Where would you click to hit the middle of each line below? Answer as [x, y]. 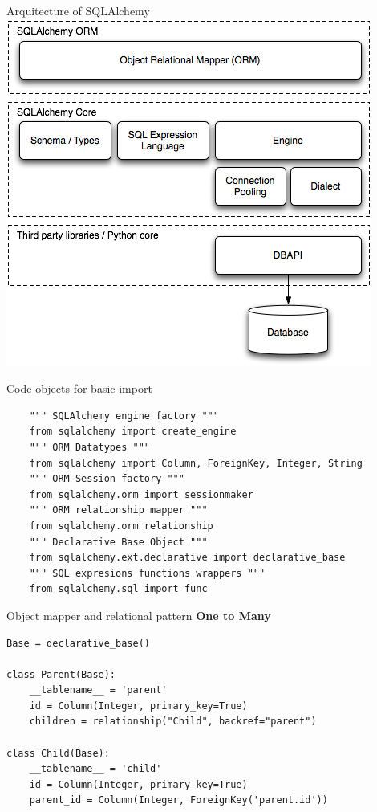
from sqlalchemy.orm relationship [121, 526]
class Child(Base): [58, 753]
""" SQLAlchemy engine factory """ [124, 416]
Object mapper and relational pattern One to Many [139, 615]
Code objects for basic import [79, 388]
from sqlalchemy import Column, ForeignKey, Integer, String [196, 463]
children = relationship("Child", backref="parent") [173, 722]
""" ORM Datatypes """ [89, 447]
